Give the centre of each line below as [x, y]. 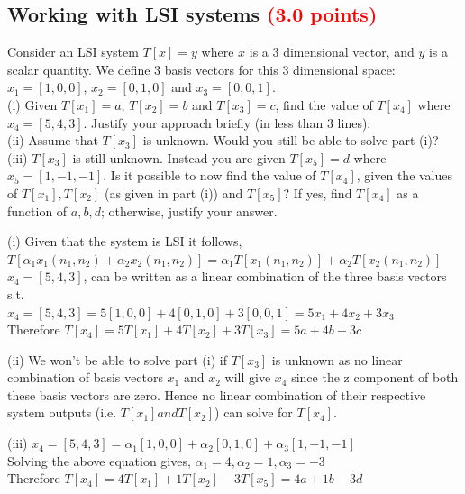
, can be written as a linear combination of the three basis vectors [265, 276]
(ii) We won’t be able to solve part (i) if [117, 359]
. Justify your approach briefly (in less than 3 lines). [227, 122]
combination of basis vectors [85, 377]
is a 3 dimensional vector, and [332, 52]
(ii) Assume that [53, 140]
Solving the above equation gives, [99, 460]
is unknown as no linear [337, 359]
